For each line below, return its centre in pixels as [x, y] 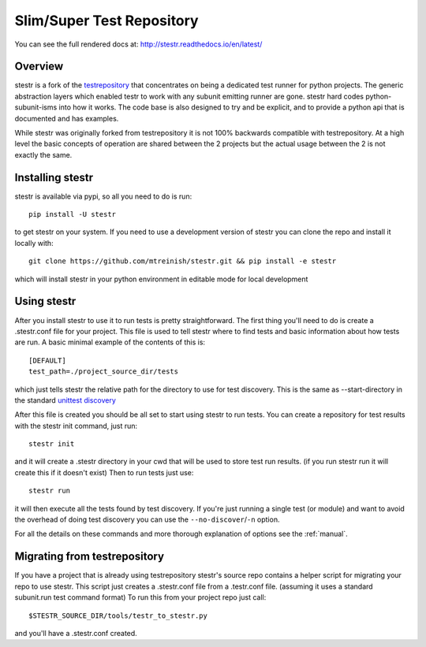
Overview [39, 67]
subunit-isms [36, 107]
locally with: [34, 243]
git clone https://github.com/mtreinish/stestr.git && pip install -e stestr [183, 261]
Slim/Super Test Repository [106, 20]
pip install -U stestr [73, 214]
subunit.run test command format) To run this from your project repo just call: [140, 597]
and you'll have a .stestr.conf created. [76, 633]
